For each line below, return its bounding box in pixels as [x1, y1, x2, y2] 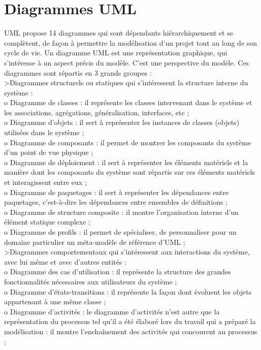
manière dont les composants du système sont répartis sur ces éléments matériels [4, 167, 255, 177]
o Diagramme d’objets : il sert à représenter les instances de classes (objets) [4, 117, 240, 128]
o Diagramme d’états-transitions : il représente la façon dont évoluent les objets [4, 286, 252, 297]
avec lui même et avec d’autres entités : [4, 256, 126, 267]
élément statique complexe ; [4, 216, 90, 227]
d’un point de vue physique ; [4, 147, 93, 157]
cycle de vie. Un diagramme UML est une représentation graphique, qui [4, 47, 227, 58]
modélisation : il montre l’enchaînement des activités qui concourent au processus [4, 326, 257, 336]
